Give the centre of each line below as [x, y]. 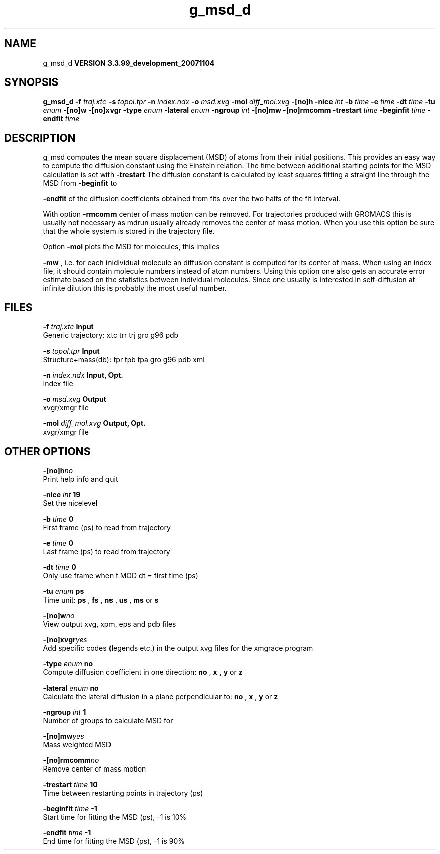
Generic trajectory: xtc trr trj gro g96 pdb [111, 335]
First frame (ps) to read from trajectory [107, 527]
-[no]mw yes [64, 736]
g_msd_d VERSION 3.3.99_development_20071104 [129, 63]
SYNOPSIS [31, 82]
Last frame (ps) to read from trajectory [106, 551]
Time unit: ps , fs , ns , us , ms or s [101, 600]
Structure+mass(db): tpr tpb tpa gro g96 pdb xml [124, 360]
